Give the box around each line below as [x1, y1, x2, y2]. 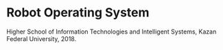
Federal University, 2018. [6, 34, 77, 42]
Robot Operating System [6, 5, 150, 21]
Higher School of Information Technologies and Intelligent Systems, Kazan [6, 27, 217, 36]
